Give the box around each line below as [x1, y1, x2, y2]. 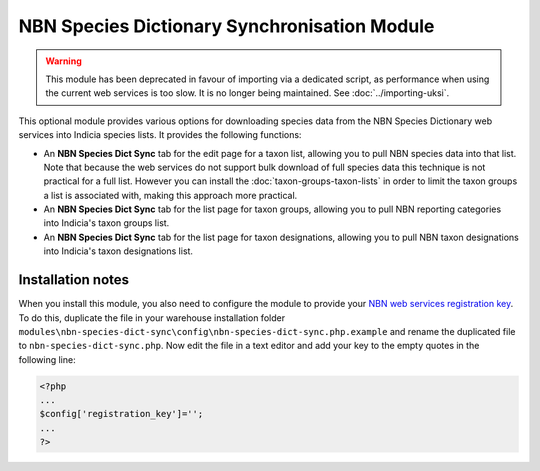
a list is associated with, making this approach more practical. [43, 189, 298, 201]
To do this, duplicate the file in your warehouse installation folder [18, 311, 285, 324]
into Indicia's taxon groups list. [43, 217, 170, 229]
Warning [45, 55, 82, 67]
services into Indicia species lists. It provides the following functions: [18, 129, 302, 141]
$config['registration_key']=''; [39, 408, 204, 420]
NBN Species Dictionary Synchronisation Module [18, 15, 435, 37]
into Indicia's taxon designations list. [43, 245, 194, 257]
